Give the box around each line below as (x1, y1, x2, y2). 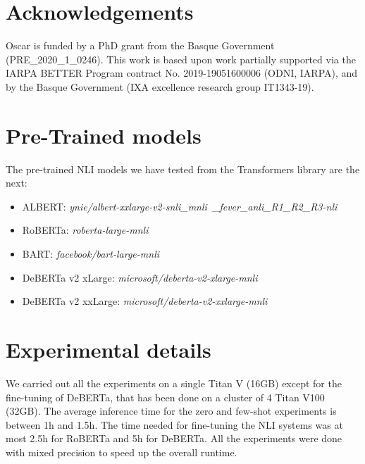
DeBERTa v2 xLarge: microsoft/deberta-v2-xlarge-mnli (22, 270, 258, 284)
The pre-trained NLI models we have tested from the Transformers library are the (6, 161, 360, 176)
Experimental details (6, 334, 211, 363)
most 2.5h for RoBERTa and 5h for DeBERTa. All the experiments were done (6, 431, 342, 446)
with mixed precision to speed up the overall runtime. (6, 444, 237, 459)
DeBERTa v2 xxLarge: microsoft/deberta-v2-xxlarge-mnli (22, 294, 268, 308)
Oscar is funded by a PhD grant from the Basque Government (6, 38, 275, 53)
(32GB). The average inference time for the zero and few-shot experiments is (6, 403, 337, 418)
